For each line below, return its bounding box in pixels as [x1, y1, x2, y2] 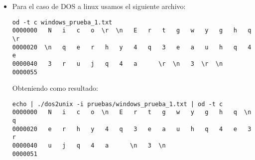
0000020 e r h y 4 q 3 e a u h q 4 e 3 [12, 125, 252, 133]
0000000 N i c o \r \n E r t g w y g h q [12, 27, 252, 34]
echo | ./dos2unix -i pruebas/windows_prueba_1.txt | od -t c [12, 100, 223, 108]
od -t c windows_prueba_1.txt [12, 18, 113, 26]
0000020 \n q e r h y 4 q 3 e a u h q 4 [12, 43, 252, 51]
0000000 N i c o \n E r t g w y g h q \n [12, 109, 252, 116]
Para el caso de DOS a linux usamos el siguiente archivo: [12, 1, 186, 11]
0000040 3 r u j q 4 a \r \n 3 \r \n [12, 60, 223, 67]
